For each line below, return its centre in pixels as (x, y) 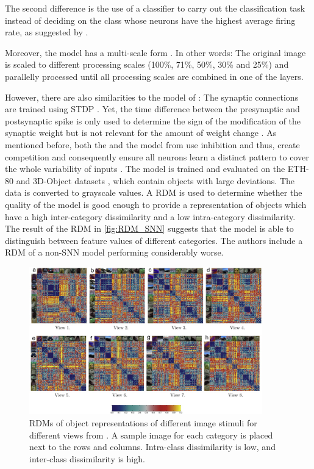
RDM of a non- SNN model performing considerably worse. (114, 252)
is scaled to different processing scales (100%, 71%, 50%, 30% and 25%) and (147, 64)
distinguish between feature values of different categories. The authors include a (154, 240)
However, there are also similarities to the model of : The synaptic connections (152, 97)
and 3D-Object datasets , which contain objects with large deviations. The (155, 180)
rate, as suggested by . (47, 32)
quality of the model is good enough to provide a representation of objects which (156, 204)
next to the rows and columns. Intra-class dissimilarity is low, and (152, 447)
